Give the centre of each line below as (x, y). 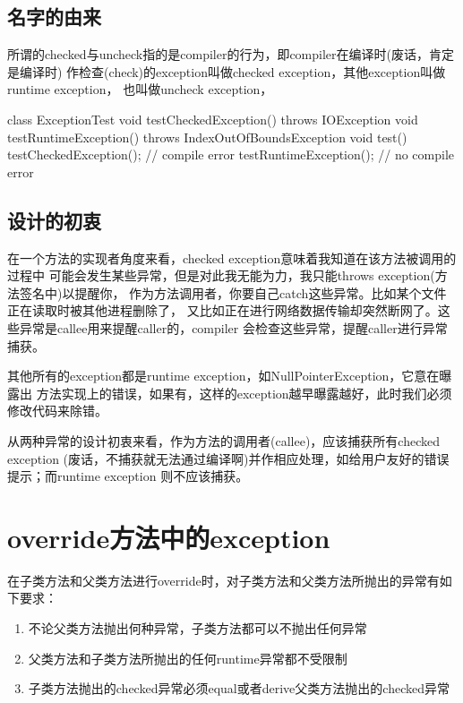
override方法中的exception (169, 537)
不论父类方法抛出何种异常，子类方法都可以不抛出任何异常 (197, 628)
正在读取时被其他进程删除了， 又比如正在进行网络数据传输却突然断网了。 (223, 310)
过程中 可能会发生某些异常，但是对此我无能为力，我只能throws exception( (221, 275)
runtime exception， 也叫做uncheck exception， (140, 89)
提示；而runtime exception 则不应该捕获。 (128, 476)
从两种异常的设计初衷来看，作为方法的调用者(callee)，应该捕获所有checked (223, 440)
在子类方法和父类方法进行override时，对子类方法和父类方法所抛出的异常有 (223, 580)
